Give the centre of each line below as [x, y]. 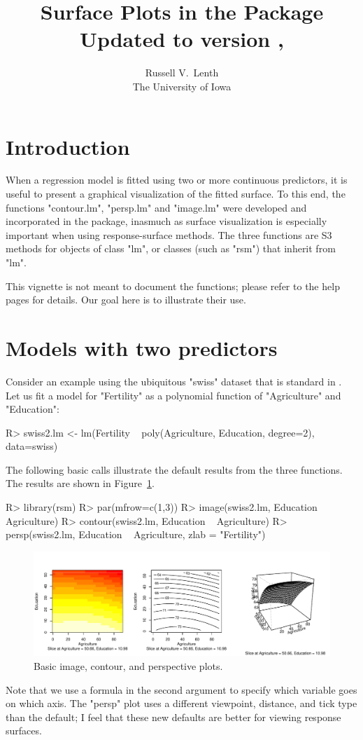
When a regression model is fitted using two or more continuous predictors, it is [177, 180]
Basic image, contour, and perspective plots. [128, 665]
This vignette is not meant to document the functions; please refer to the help [173, 286]
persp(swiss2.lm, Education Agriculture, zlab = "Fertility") [136, 534]
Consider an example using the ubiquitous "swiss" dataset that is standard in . [174, 381]
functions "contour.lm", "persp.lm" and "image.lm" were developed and [156, 207]
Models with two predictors [142, 347]
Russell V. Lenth [182, 73]
